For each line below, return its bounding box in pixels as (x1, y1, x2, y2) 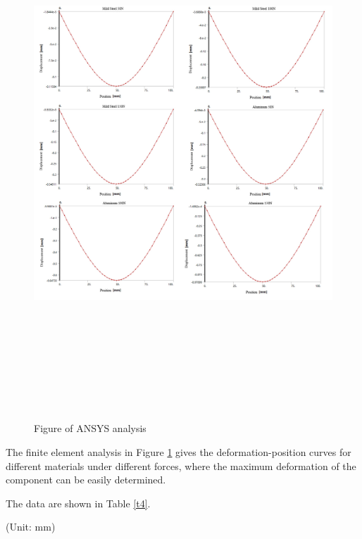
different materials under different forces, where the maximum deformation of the (6, 458, 356, 473)
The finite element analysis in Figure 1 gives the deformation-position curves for (6, 445, 351, 459)
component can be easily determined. (6, 472, 166, 487)
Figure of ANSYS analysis (34, 421, 146, 436)
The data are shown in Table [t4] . (6, 495, 151, 510)
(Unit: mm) (6, 519, 56, 534)
